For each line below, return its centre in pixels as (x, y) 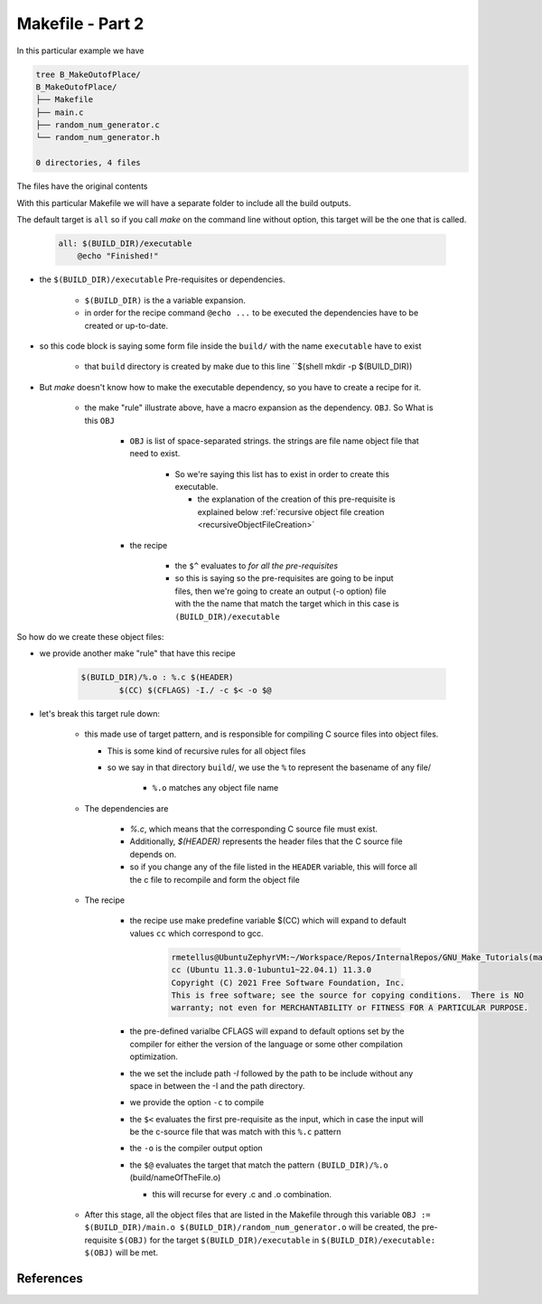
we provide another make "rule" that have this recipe (137, 653)
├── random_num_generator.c (98, 125)
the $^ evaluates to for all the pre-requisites (257, 566)
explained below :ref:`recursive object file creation (291, 511)
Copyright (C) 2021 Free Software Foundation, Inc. (288, 982)
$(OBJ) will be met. (121, 1252)
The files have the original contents (82, 186)
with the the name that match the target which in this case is (287, 604)
